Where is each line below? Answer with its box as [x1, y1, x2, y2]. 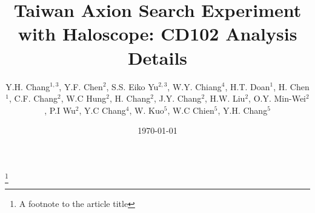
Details [127, 45, 188, 70]
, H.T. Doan [225, 80, 270, 93]
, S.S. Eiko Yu [106, 80, 159, 93]
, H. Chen [273, 80, 310, 93]
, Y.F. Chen [59, 80, 103, 93]
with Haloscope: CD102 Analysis [18, 21, 297, 46]
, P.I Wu [44, 103, 76, 116]
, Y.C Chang [79, 103, 126, 116]
